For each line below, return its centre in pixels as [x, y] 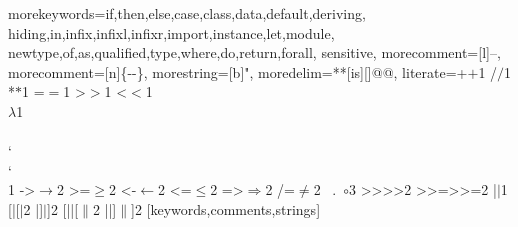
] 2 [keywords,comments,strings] [226, 208]
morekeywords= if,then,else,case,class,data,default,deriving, [187, 13]
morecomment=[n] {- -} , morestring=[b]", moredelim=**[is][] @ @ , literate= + [238, 71]
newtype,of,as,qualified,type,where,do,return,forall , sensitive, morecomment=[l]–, [254, 52]
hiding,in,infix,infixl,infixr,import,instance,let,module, [171, 32]
